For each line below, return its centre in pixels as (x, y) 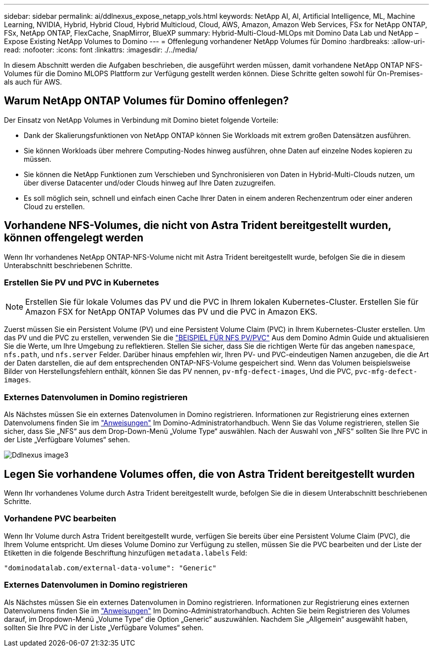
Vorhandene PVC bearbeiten (60, 519)
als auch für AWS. (33, 82)
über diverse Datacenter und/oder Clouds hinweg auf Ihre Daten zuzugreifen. (150, 183)
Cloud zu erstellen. (54, 206)
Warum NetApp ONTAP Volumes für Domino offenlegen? (147, 101)
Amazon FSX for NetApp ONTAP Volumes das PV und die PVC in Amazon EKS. (172, 312)
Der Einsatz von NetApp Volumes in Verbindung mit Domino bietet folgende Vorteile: (141, 120)
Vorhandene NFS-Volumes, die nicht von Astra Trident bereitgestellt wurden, (198, 226)
